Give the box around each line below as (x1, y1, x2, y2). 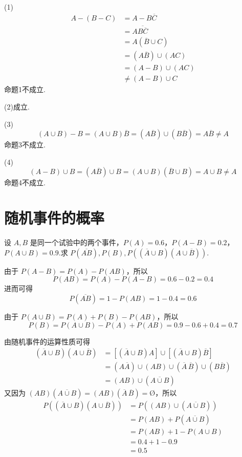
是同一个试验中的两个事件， (30, 237, 123, 248)
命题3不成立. (4, 139, 46, 150)
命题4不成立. (4, 177, 46, 188)
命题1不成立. (4, 84, 46, 95)
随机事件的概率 (4, 207, 105, 228)
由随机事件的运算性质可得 (4, 336, 90, 346)
